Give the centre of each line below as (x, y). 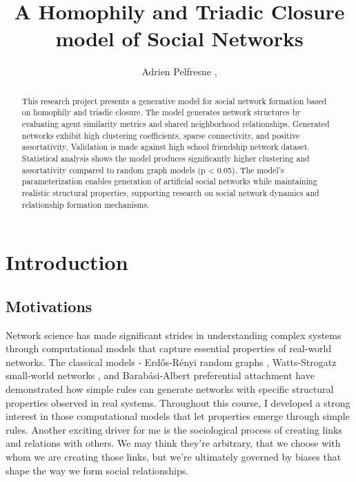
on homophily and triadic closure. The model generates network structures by (161, 112)
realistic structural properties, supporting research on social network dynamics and (170, 192)
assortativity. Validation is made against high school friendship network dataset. (166, 147)
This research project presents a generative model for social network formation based (174, 100)
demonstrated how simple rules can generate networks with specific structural (170, 389)
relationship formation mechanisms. (86, 204)
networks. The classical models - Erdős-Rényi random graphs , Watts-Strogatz (171, 361)
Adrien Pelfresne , (179, 71)
